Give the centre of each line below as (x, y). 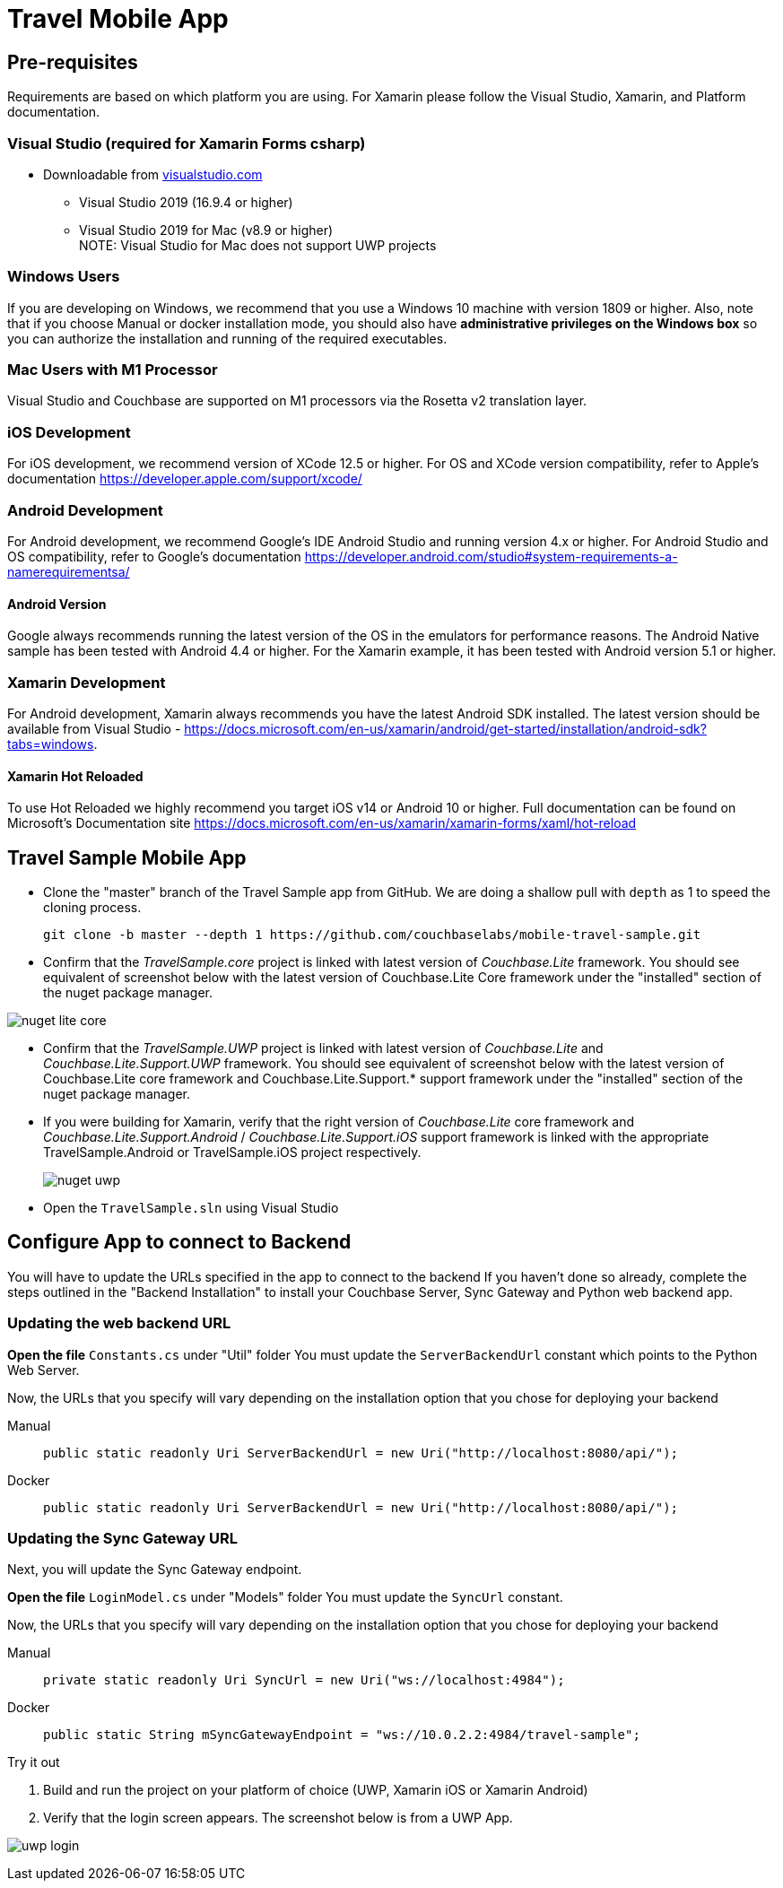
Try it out (34, 1762)
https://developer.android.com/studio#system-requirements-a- (491, 556)
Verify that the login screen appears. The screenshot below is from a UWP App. (278, 1818)
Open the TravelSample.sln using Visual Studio (191, 1207)
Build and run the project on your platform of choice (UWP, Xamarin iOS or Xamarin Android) (316, 1790)
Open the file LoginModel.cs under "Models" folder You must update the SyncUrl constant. (285, 1597)
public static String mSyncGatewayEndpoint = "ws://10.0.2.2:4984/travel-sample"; (342, 1735)
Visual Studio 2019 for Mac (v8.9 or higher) (206, 230)
